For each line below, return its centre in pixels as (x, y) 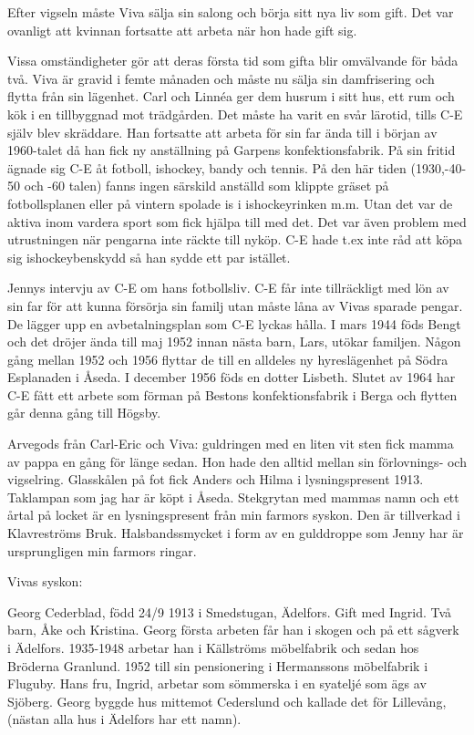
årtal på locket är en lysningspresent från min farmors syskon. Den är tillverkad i (234, 515)
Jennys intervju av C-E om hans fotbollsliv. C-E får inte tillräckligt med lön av (228, 288)
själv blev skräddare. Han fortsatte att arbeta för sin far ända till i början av (222, 132)
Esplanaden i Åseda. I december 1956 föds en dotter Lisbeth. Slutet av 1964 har (232, 377)
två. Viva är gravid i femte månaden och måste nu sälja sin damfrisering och (221, 78)
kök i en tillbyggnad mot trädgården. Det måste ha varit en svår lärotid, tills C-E (235, 114)
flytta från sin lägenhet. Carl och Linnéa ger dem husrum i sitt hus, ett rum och (231, 96)
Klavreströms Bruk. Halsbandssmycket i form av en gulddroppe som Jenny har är (236, 533)
